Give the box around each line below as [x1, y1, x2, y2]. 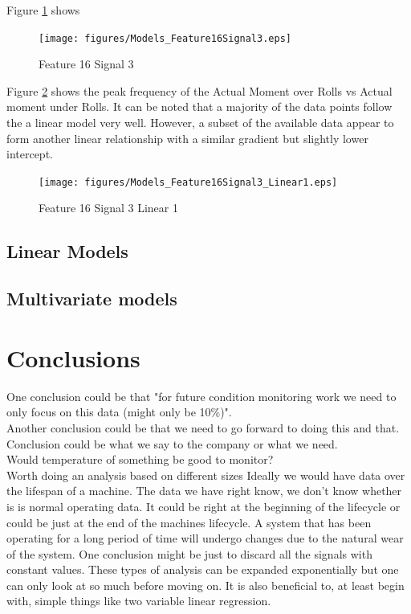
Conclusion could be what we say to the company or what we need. [6, 435, 338, 452]
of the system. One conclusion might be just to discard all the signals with [6, 545, 372, 562]
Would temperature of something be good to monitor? [6, 451, 274, 468]
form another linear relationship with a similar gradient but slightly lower [6, 129, 368, 146]
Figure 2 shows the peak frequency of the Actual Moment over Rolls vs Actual [6, 82, 393, 99]
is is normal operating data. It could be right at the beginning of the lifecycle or [6, 497, 401, 514]
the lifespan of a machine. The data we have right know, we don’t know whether [6, 482, 402, 499]
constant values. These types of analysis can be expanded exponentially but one [6, 561, 399, 578]
